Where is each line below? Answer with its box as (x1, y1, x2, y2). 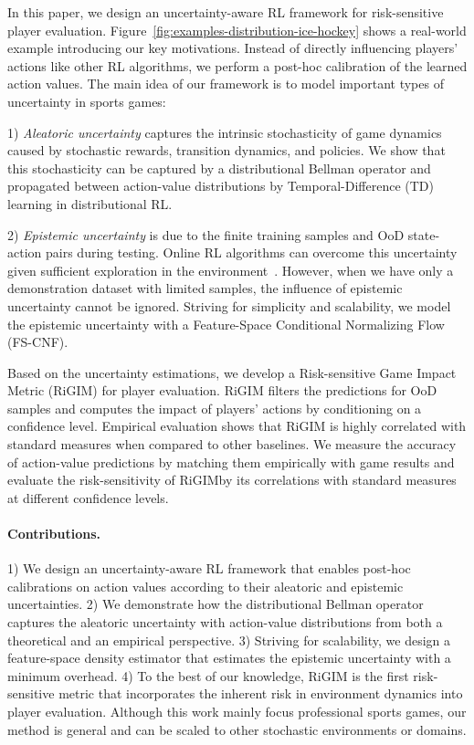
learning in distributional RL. (7, 194, 173, 213)
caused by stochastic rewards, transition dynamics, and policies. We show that (7, 141, 446, 160)
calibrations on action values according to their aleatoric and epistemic (7, 576, 404, 595)
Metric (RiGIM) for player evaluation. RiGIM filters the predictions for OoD (7, 381, 437, 400)
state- (407, 225, 440, 244)
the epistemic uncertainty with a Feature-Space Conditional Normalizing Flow (7, 314, 445, 333)
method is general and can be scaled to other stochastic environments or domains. (7, 719, 467, 739)
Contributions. (7, 524, 100, 543)
